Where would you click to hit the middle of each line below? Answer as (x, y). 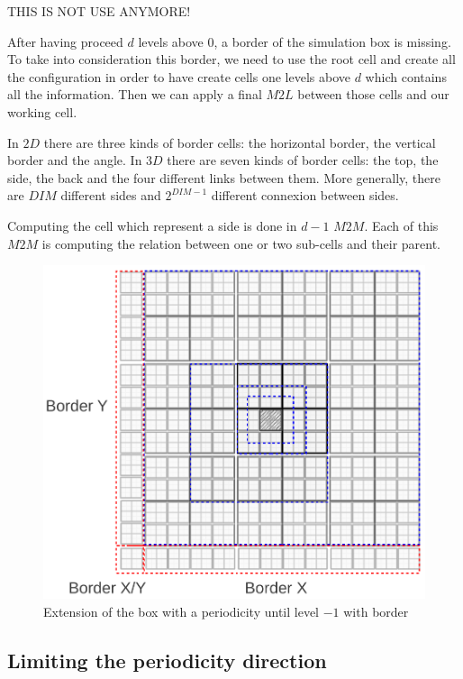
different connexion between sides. (305, 195)
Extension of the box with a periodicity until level (182, 611)
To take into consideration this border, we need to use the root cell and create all (231, 59)
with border (376, 611)
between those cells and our (373, 94)
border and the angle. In (75, 160)
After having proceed (65, 41)
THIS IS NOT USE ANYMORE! (99, 11)
